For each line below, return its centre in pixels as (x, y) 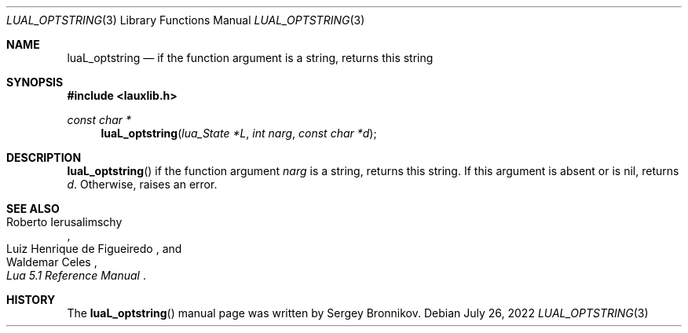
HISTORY (31, 300)
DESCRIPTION (44, 157)
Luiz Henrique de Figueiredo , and (94, 249)
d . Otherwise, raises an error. (142, 184)
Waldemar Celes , (52, 262)
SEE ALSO (33, 209)
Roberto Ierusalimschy (64, 222)
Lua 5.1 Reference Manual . (76, 275)
